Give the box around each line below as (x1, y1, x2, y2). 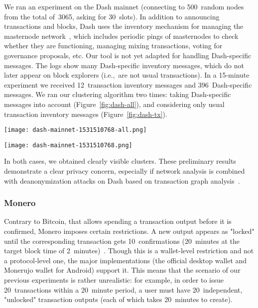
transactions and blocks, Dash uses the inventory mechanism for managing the (4, 21, 244, 31)
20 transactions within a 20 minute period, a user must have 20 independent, (4, 284, 243, 295)
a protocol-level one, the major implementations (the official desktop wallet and (4, 255, 247, 265)
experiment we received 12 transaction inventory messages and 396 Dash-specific (4, 79, 252, 90)
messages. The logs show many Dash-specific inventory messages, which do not (4, 60, 244, 70)
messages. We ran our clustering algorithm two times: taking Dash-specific (4, 89, 231, 100)
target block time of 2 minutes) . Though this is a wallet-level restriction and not (4, 245, 254, 256)
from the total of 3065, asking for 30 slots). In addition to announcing (4, 11, 220, 21)
